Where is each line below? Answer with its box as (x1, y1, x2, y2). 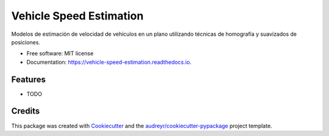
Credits (11, 106, 40, 117)
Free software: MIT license (26, 50, 94, 57)
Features (11, 74, 46, 84)
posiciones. (11, 38, 41, 46)
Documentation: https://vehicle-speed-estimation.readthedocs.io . (26, 58, 192, 66)
